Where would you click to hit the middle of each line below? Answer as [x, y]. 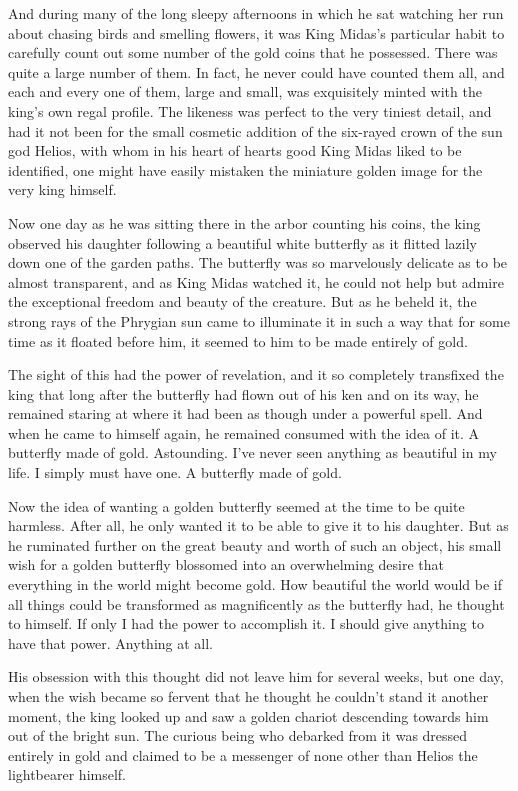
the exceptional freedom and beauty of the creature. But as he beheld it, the [242, 301]
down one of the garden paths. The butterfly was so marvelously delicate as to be [258, 262]
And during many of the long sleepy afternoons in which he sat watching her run [256, 13]
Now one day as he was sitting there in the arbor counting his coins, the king [244, 222]
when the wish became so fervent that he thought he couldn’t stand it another [248, 696]
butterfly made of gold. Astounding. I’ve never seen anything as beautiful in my [252, 452]
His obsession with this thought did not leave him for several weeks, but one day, [256, 676]
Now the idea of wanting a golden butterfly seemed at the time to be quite [236, 505]
